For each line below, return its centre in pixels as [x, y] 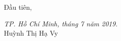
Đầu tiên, [18, 7]
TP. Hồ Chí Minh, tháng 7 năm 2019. [61, 23]
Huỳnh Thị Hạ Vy [31, 33]
